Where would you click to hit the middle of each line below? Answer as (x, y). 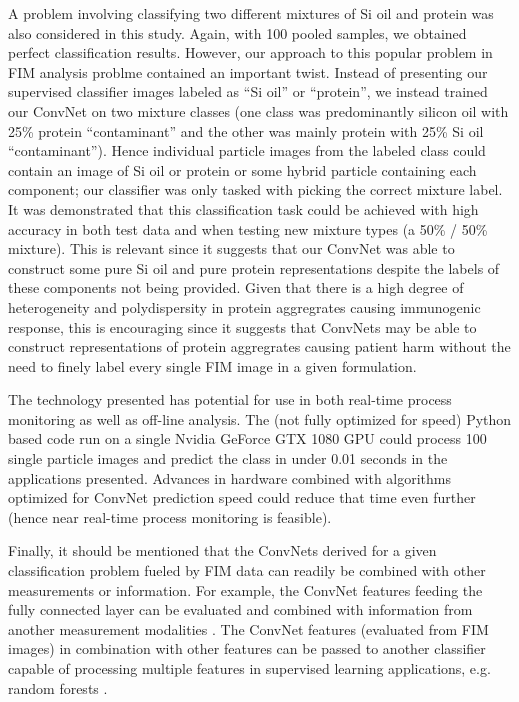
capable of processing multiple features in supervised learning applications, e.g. (249, 668)
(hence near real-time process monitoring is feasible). (170, 516)
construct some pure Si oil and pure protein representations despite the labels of (254, 267)
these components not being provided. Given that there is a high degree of (236, 287)
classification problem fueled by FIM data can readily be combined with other (247, 570)
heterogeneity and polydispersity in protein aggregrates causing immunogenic (244, 306)
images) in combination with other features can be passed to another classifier (247, 648)
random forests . (58, 687)
